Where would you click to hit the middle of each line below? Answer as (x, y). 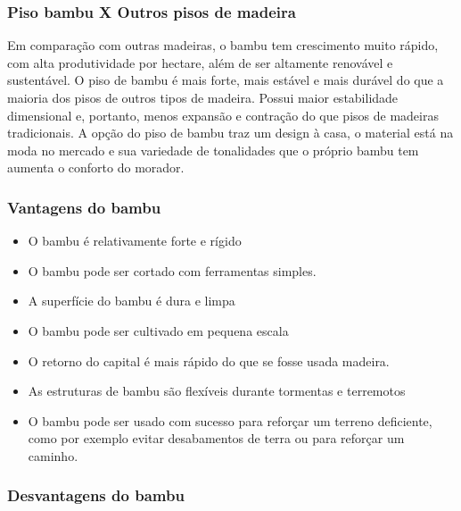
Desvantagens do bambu (96, 495)
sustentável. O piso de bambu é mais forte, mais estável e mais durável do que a (226, 80)
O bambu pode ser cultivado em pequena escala (158, 330)
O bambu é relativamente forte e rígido (135, 241)
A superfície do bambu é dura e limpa (132, 301)
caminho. (53, 455)
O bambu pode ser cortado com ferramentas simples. (172, 270)
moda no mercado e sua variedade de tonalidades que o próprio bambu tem (213, 150)
